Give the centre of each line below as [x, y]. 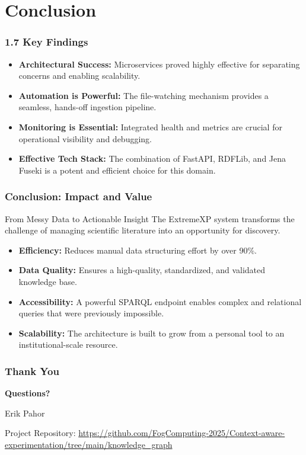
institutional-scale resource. [68, 345]
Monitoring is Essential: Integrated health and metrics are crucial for [150, 126]
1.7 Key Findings [47, 42]
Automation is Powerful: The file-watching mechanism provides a [144, 95]
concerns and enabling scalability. [79, 76]
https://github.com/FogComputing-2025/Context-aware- [182, 433]
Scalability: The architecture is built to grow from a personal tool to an [152, 333]
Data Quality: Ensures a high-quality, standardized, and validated [142, 270]
